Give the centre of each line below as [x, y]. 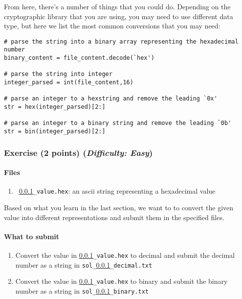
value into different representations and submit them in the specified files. [114, 217]
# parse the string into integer [58, 74]
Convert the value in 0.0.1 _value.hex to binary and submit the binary [121, 281]
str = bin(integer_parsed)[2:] [55, 131]
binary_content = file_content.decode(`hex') [79, 58]
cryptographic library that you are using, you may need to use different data [119, 16]
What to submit [32, 236]
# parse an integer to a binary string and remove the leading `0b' [118, 123]
